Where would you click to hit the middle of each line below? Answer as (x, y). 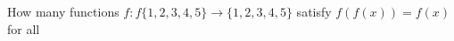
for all (24, 28)
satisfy (314, 11)
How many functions (63, 11)
